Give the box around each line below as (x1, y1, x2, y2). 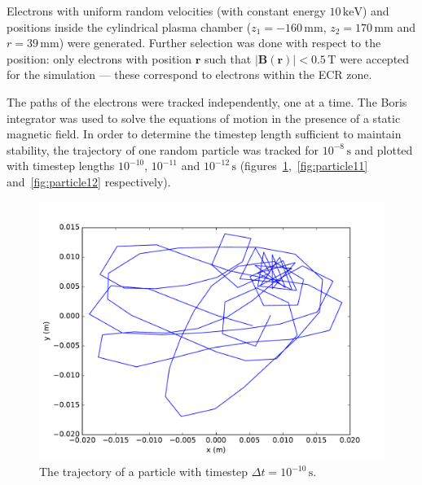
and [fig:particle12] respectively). (7, 173, 171, 190)
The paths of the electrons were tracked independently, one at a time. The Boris (7, 93, 407, 110)
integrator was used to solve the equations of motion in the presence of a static (7, 109, 401, 126)
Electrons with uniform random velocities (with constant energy (7, 2, 326, 19)
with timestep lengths (7, 157, 115, 174)
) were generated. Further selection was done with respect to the (59, 34, 381, 51)
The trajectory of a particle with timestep (39, 463, 248, 480)
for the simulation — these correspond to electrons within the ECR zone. (7, 66, 372, 83)
